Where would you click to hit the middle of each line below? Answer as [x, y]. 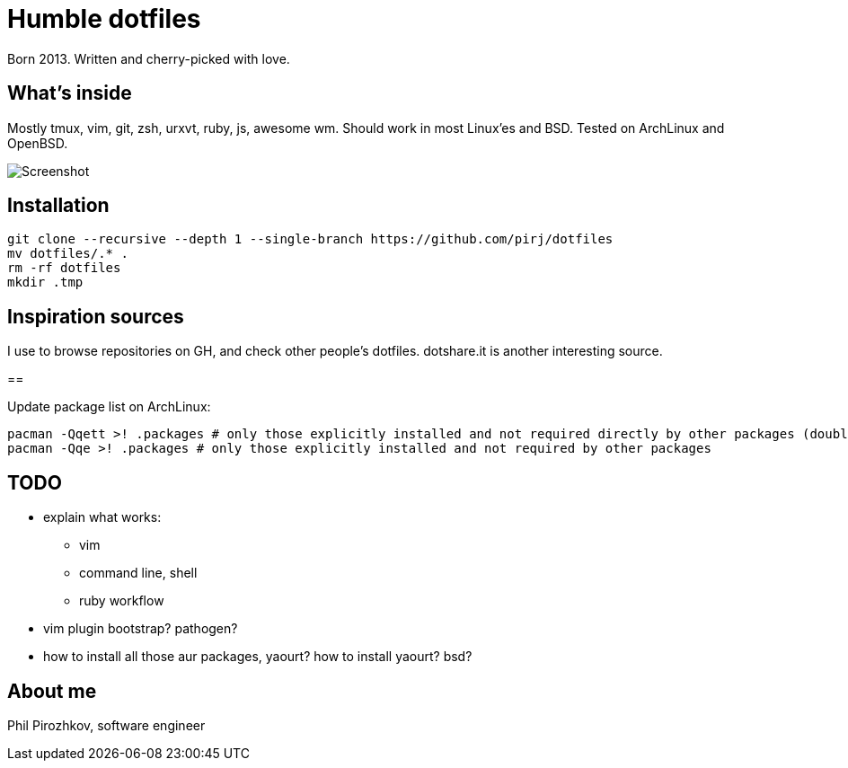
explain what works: [102, 517]
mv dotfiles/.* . [68, 254]
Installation [58, 206]
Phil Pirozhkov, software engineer [106, 725]
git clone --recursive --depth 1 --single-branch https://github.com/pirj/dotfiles [310, 239]
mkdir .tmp [45, 282]
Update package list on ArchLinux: [109, 407]
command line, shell [138, 573]
